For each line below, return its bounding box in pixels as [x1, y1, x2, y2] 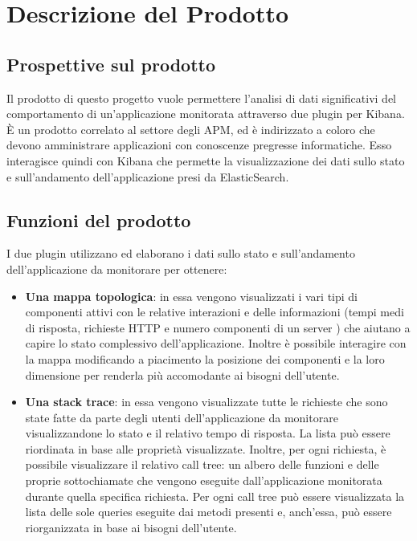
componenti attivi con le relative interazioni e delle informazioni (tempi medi [25, 303, 404, 320]
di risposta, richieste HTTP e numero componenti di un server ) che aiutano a [25, 319, 411, 336]
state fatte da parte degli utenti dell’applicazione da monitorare [25, 409, 338, 425]
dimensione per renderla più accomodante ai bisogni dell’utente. [25, 366, 340, 383]
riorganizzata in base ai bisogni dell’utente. [25, 519, 237, 535]
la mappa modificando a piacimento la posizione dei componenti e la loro [25, 350, 385, 367]
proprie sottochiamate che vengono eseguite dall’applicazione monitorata [25, 472, 382, 489]
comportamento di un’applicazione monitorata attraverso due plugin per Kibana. [6, 105, 405, 122]
